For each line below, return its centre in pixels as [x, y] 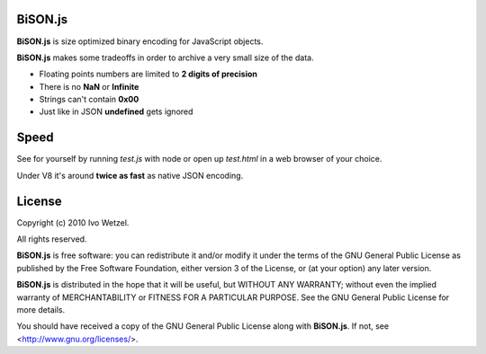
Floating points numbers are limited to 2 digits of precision [148, 74]
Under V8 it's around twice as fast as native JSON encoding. [130, 175]
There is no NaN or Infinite [89, 86]
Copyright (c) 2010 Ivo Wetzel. [73, 222]
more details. [41, 310]
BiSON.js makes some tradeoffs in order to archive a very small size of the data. [165, 58]
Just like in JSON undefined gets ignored [116, 111]
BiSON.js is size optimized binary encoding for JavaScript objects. [140, 41]
